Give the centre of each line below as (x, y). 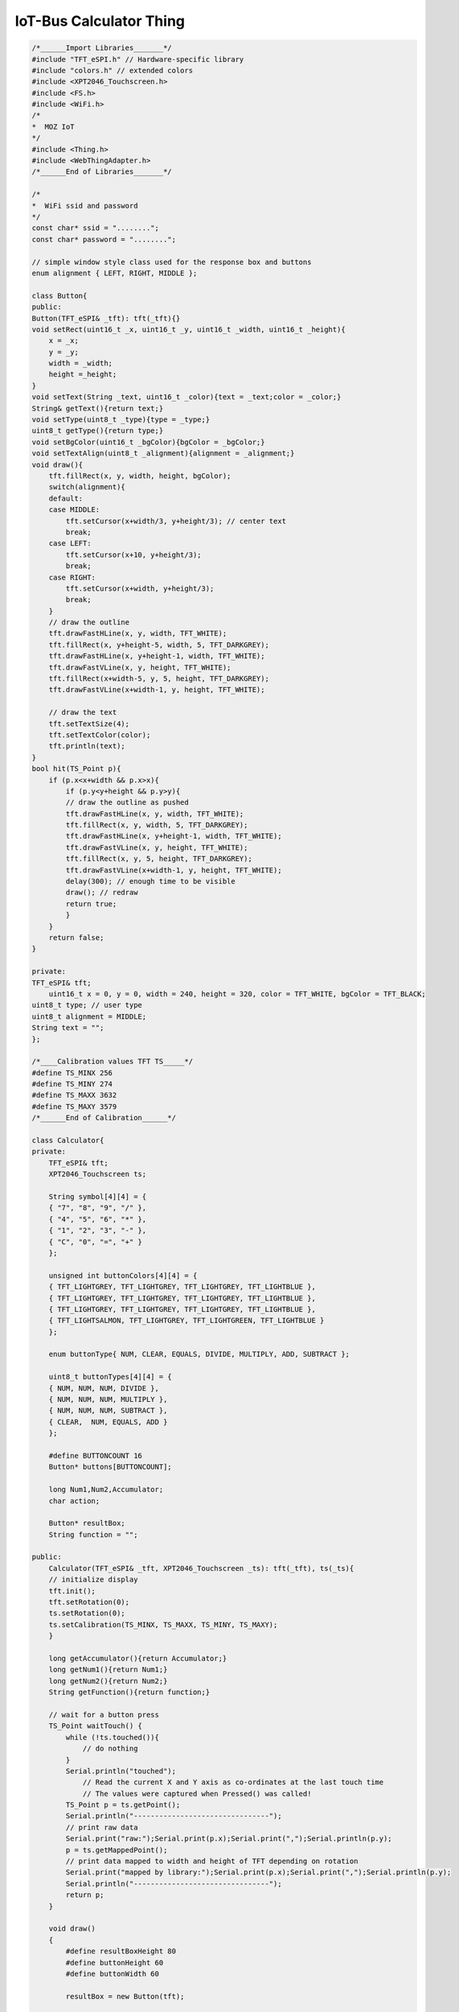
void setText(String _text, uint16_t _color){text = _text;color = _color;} (186, 397)
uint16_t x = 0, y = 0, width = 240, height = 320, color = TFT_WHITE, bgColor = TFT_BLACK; (237, 994)
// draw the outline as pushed (127, 802)
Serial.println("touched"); (121, 1771)
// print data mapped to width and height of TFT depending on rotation (212, 1862)
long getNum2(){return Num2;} (108, 1681)
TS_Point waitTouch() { (95, 1726)
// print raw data (102, 1827)
